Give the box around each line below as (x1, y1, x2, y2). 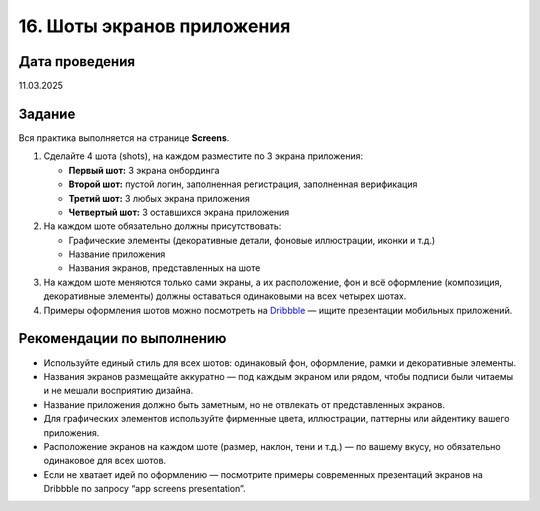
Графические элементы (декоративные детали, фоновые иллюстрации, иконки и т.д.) (68, 234, 436, 246)
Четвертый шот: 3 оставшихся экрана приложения (68, 206, 290, 218)
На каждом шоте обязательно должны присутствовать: (43, 220, 282, 232)
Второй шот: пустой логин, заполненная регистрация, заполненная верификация (68, 178, 418, 190)
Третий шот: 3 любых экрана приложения (68, 192, 250, 204)
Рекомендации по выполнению (18, 330, 227, 347)
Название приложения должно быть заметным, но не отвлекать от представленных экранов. (43, 398, 445, 410)
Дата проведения (18, 53, 135, 70)
